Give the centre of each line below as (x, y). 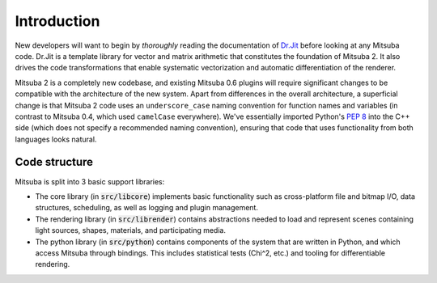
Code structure (54, 162)
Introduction (57, 21)
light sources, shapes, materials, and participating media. (131, 230)
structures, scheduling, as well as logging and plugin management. (147, 208)
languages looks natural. (56, 139)
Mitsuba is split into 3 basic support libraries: (90, 181)
